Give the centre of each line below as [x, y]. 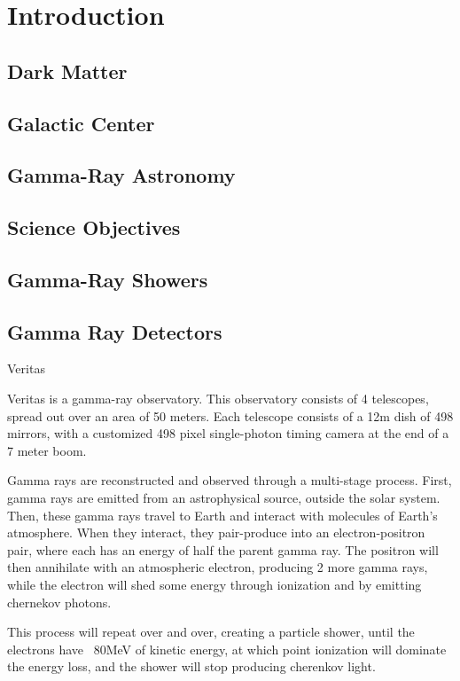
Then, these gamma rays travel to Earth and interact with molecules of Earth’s [222, 515]
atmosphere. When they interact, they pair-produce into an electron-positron [216, 532]
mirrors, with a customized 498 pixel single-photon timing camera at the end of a [228, 433]
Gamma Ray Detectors [115, 331]
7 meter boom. [47, 450]
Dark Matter [67, 70]
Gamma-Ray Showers [108, 279]
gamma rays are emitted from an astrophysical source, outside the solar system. [224, 498]
